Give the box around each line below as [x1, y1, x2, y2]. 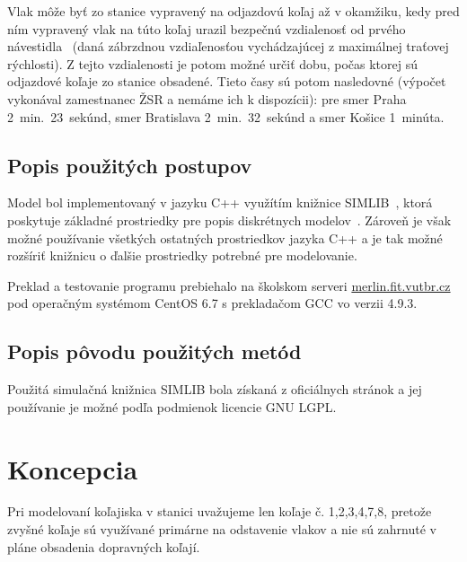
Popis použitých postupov [7, 151, 252, 179]
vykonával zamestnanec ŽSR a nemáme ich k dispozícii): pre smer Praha [7, 89, 407, 108]
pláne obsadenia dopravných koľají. [7, 537, 200, 556]
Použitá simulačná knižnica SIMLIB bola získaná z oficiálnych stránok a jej [7, 380, 422, 399]
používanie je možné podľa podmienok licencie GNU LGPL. [7, 397, 337, 416]
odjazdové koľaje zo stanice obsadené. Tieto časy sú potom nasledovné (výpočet [7, 72, 446, 91]
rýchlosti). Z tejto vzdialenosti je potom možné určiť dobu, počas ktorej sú [7, 54, 418, 73]
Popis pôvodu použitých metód [7, 338, 302, 365]
